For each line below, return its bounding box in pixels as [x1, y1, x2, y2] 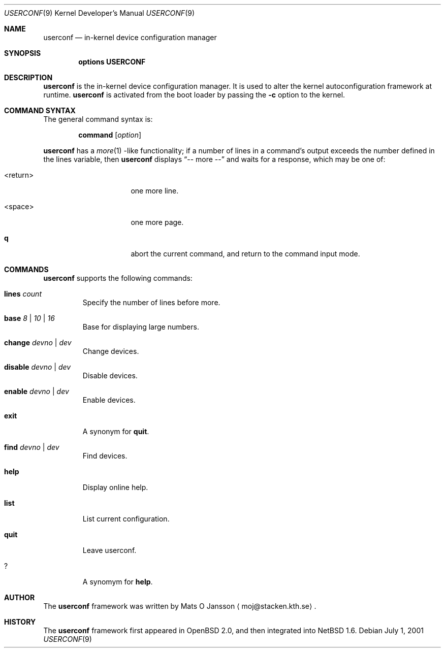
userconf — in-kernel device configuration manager [43, 33, 217, 42]
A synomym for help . [82, 577, 153, 586]
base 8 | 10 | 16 [4, 314, 55, 322]
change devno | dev [4, 338, 72, 347]
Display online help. [82, 483, 148, 492]
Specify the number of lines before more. [82, 298, 220, 307]
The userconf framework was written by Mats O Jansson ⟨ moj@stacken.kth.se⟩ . [43, 602, 316, 610]
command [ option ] [78, 131, 142, 139]
